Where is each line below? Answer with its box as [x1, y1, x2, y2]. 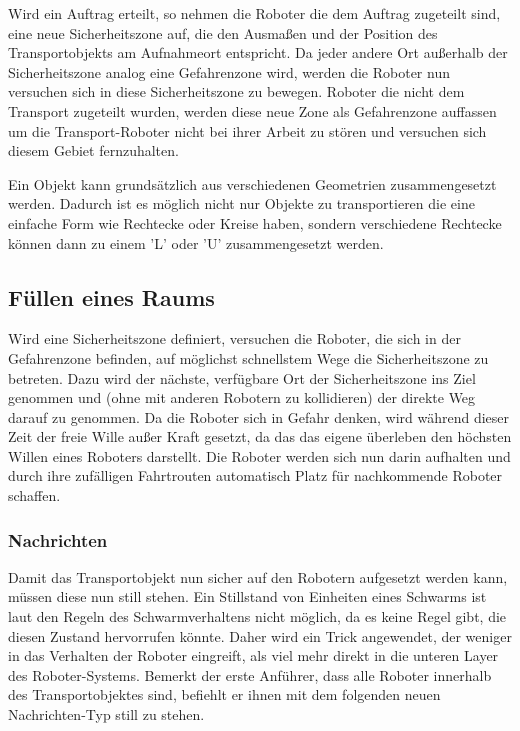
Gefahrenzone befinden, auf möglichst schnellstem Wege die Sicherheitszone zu [8, 347, 489, 368]
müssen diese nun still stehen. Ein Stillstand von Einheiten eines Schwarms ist [8, 586, 487, 607]
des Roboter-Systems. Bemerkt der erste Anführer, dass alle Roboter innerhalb [8, 664, 492, 685]
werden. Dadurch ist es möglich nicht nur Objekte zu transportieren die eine [8, 193, 475, 214]
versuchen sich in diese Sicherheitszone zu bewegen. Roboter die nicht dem [8, 81, 465, 102]
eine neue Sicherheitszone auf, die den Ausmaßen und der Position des [8, 22, 438, 43]
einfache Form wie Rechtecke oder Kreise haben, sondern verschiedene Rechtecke [8, 212, 502, 233]
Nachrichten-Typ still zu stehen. [8, 704, 205, 725]
